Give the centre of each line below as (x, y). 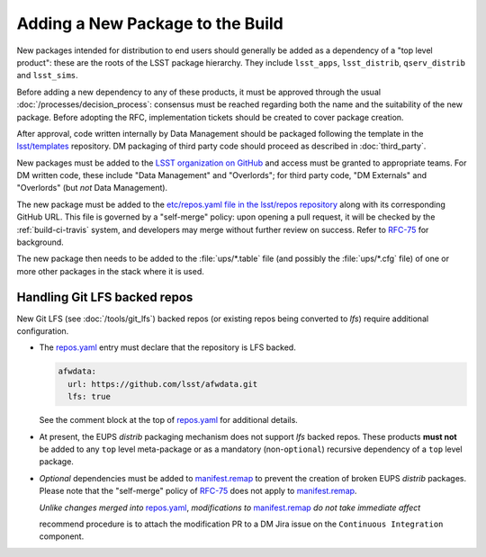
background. (40, 242)
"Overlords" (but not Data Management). (92, 188)
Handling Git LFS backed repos (105, 297)
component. (62, 536)
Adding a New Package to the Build (150, 23)
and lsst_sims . (47, 76)
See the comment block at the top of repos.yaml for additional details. (169, 420)
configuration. (43, 331)
